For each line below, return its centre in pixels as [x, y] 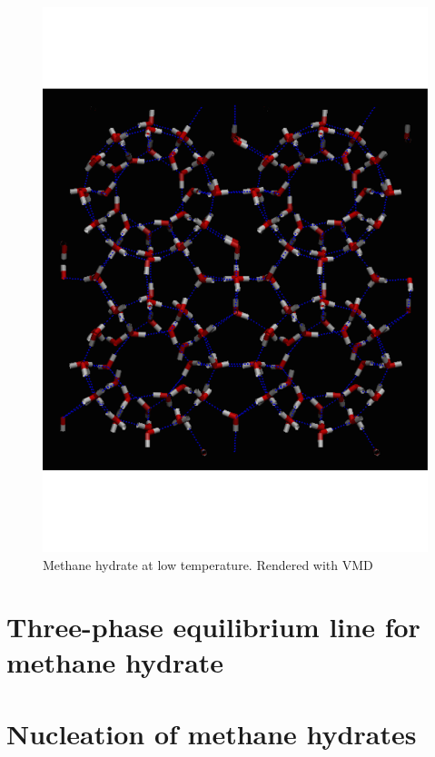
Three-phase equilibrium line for [213, 627]
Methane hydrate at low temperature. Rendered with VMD [208, 564]
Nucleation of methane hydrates [212, 733]
